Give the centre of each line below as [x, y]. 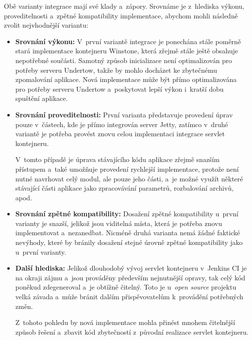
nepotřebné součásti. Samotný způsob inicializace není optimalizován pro [124, 60]
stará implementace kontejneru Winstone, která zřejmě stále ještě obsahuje [127, 51]
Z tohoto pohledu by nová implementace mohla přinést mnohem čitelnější [125, 322]
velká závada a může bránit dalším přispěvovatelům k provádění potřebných [129, 297]
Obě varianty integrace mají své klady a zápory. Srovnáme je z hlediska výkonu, [124, 6]
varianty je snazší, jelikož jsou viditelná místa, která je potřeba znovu [119, 223]
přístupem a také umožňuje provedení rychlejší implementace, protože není [127, 169]
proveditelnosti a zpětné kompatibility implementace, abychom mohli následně [121, 15]
